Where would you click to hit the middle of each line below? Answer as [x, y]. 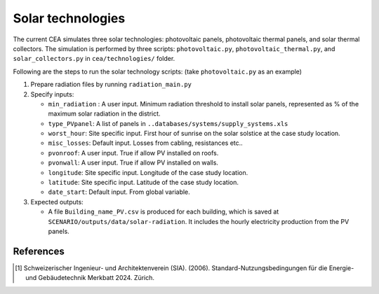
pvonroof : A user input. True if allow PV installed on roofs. [133, 153]
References [39, 251]
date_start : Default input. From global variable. [119, 192]
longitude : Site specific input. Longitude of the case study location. [148, 172]
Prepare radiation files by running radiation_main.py [111, 85]
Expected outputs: [57, 202]
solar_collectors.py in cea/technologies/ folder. [94, 59]
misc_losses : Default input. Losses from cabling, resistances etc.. [146, 143]
